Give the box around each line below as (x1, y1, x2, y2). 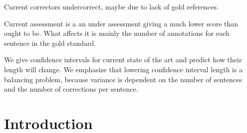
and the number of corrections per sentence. (4, 84, 138, 94)
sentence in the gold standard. (4, 37, 96, 48)
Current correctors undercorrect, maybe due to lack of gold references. (4, 1, 219, 11)
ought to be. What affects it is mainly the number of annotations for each (4, 28, 230, 38)
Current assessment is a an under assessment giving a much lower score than (4, 18, 239, 28)
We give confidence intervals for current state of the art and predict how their (4, 54, 242, 65)
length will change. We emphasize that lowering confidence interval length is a (4, 64, 243, 74)
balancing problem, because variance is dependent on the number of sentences (4, 74, 242, 84)
